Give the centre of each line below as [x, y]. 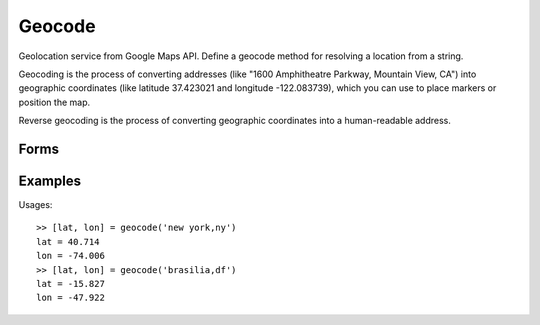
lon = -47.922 [70, 298]
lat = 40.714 [68, 241]
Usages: [35, 205]
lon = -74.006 [70, 256]
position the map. [54, 102]
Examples [50, 180]
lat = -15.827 [70, 283]
